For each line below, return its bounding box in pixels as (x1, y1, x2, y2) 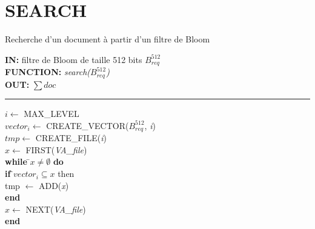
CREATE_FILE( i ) (35, 131, 107, 144)
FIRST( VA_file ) (25, 143, 87, 156)
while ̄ (5, 155, 30, 168)
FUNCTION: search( (5, 65, 91, 78)
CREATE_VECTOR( (46, 119, 129, 131)
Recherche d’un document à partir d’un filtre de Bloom (5, 33, 210, 45)
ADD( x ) (38, 179, 69, 191)
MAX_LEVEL (24, 107, 79, 120)
